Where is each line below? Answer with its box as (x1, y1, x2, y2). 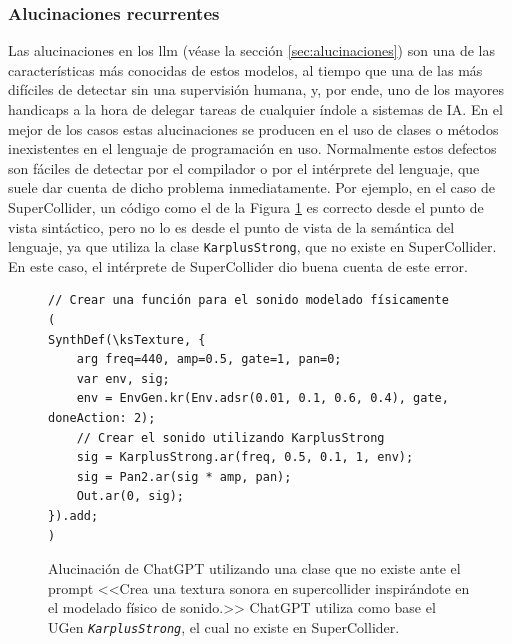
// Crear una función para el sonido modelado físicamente (48, 293, 449, 308)
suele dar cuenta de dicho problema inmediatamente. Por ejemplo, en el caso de (8, 177, 495, 198)
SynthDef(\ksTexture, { (48, 332, 206, 347)
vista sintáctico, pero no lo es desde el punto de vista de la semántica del (8, 216, 455, 237)
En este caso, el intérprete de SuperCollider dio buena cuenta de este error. (8, 255, 468, 276)
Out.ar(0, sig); (76, 489, 185, 504)
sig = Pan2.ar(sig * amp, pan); (76, 469, 292, 484)
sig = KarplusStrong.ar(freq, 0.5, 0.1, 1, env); (76, 450, 414, 465)
